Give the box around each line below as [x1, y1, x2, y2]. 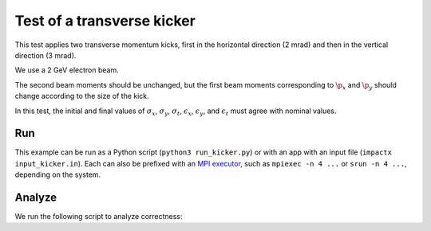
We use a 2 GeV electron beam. [14, 65, 119, 75]
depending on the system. [14, 170, 101, 179]
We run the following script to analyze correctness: [14, 212, 183, 221]
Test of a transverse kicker [14, 12, 196, 29]
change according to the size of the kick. [14, 92, 149, 101]
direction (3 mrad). [14, 50, 77, 60]
